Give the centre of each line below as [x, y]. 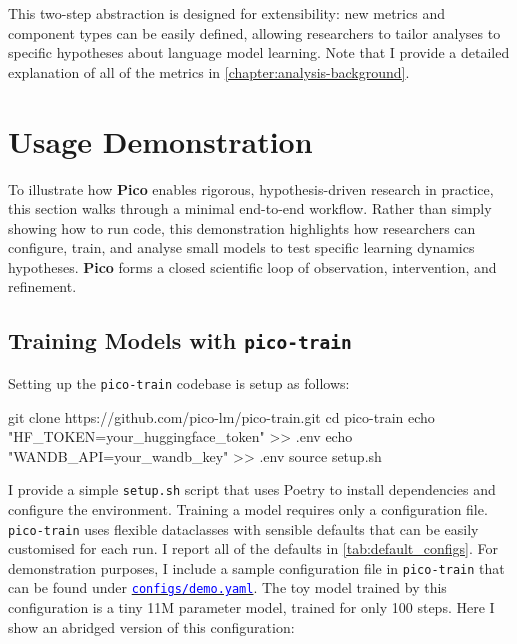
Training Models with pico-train [180, 340]
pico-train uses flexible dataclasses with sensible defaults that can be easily [243, 528]
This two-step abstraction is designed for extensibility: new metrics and [226, 13]
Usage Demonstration [160, 140]
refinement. [42, 286]
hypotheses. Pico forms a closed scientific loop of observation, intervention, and [252, 266]
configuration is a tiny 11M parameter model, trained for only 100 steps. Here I [251, 607]
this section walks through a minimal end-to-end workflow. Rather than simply [250, 208]
